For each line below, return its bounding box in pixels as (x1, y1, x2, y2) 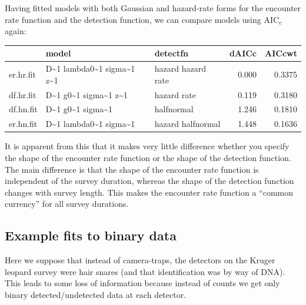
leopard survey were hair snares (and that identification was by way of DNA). (5, 265, 285, 277)
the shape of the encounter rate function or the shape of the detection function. (5, 151, 291, 163)
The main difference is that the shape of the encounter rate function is (5, 163, 259, 175)
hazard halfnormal (154, 118, 221, 130)
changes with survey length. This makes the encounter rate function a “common (5, 186, 293, 198)
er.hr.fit (9, 68, 36, 80)
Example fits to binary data (5, 226, 177, 244)
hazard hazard (154, 62, 206, 75)
